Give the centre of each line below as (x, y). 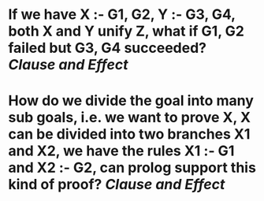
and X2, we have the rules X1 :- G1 (121, 151)
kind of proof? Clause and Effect (117, 185)
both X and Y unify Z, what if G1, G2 (126, 31)
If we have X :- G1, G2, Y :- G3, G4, (122, 15)
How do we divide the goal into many (131, 101)
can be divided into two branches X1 (129, 134)
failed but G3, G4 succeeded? (108, 48)
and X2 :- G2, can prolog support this (132, 168)
